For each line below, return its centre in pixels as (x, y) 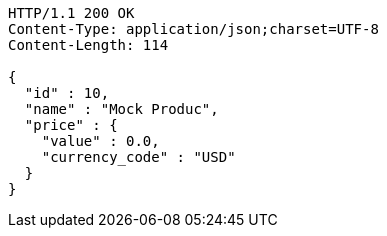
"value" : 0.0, (100, 141)
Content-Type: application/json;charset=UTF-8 (193, 29)
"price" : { (71, 125)
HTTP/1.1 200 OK (71, 13)
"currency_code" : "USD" (138, 157)
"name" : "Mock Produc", (121, 109)
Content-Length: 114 (88, 45)
